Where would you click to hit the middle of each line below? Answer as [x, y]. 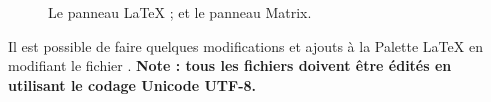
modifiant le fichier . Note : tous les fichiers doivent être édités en [230, 65]
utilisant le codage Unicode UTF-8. [132, 84]
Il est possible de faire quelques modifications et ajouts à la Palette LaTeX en [245, 45]
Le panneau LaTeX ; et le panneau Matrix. [180, 12]
